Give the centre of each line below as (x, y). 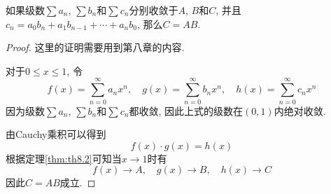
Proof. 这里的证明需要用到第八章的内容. (95, 47)
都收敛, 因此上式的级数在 (186, 110)
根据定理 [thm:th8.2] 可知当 (64, 158)
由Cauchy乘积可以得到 (56, 134)
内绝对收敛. (300, 110)
